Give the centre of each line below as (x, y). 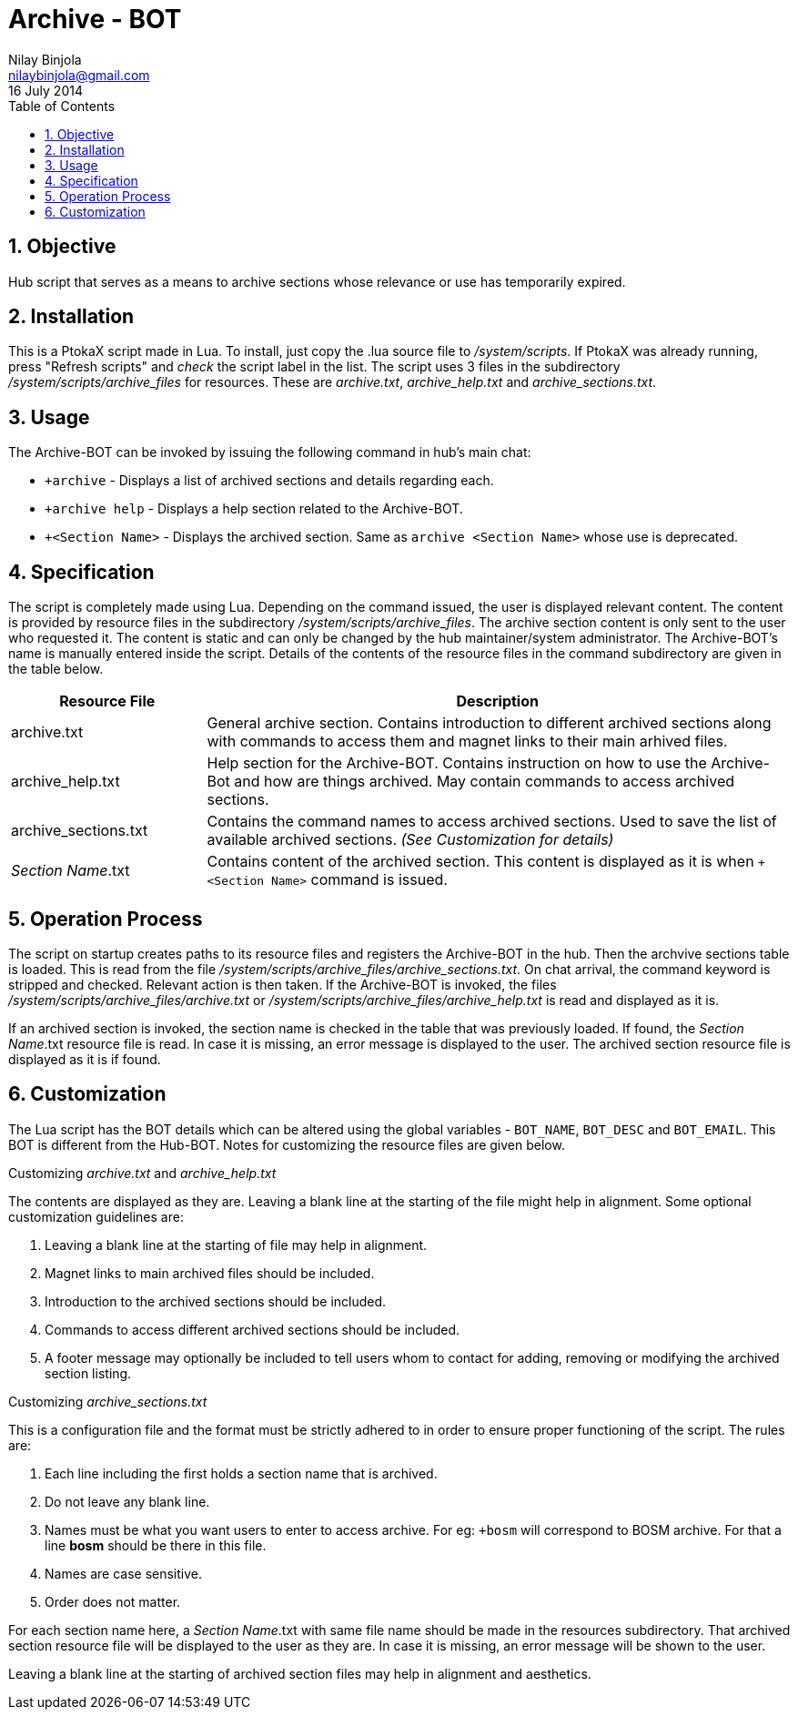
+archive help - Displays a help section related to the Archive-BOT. (254, 509)
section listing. (88, 1373)
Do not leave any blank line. (127, 1501)
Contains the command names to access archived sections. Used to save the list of (492, 822)
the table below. (56, 669)
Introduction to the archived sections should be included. (216, 1301)
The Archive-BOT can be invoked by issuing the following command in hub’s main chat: (270, 452)
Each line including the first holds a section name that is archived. (241, 1473)
